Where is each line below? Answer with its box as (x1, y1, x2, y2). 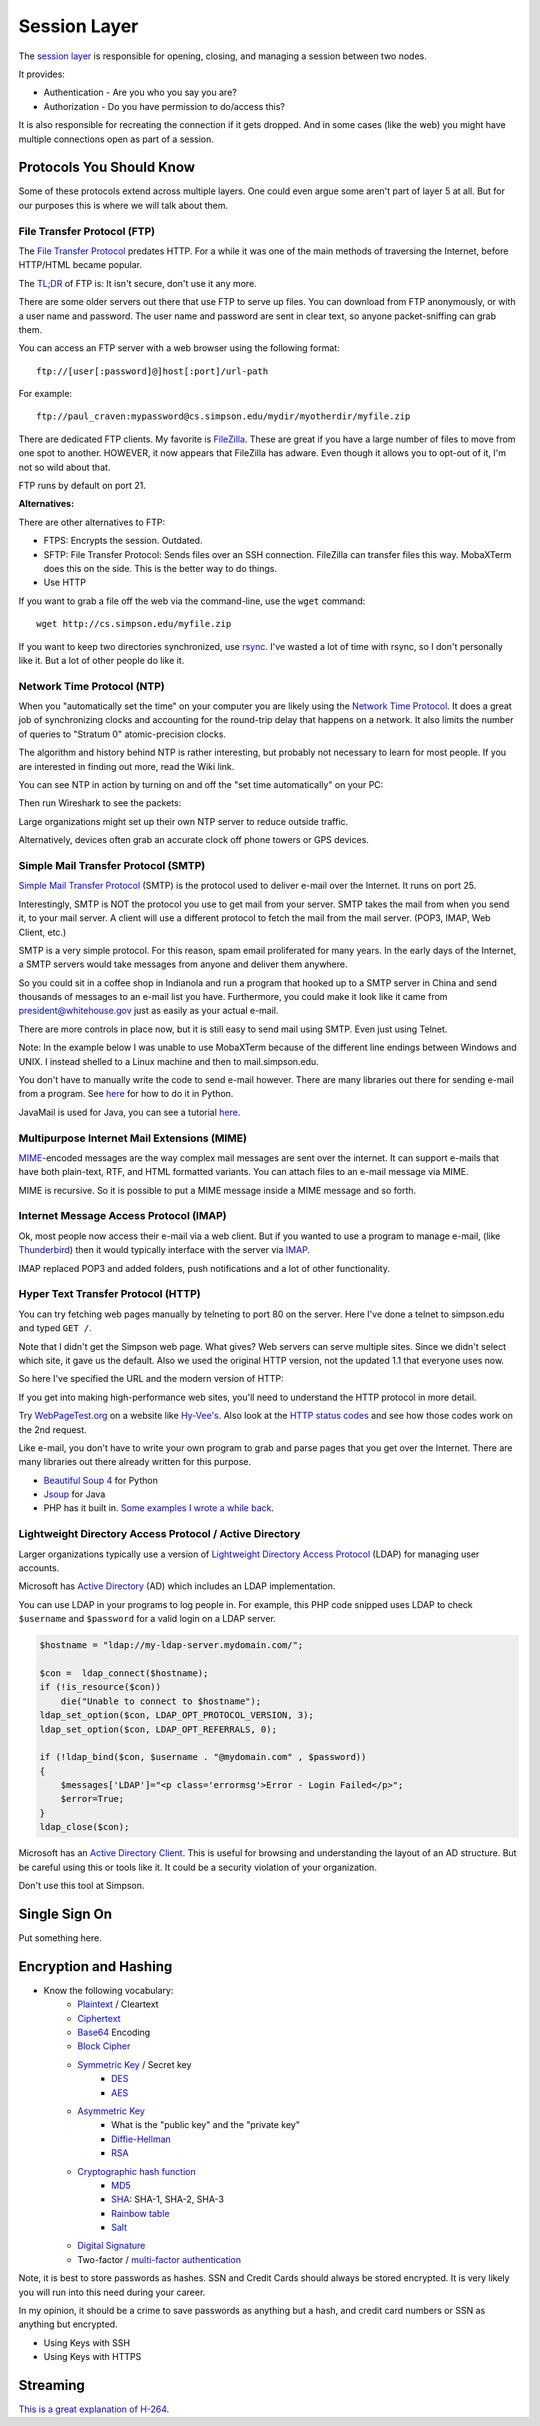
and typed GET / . (18, 1322, 92, 1334)
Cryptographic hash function (77, 2165, 196, 2177)
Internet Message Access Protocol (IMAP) (18, 1209, 227, 1223)
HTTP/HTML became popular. (18, 259, 142, 271)
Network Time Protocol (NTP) (18, 679, 165, 693)
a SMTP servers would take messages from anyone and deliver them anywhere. (18, 958, 349, 970)
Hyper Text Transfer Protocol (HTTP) (18, 1287, 201, 1301)
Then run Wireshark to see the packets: (18, 797, 182, 809)
